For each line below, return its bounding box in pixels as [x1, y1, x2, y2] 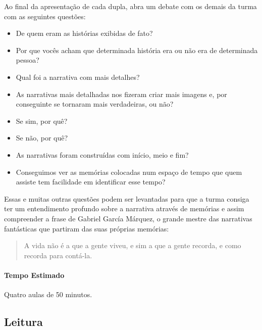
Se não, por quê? [16, 132, 68, 143]
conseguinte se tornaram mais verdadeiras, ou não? [16, 99, 174, 109]
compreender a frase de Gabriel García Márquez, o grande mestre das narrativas [4, 213, 252, 223]
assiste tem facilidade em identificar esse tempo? [16, 176, 166, 187]
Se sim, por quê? [16, 115, 68, 126]
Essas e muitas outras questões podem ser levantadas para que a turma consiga [4, 193, 249, 204]
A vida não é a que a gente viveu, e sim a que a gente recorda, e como [24, 240, 241, 251]
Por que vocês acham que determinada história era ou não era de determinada [16, 44, 258, 55]
